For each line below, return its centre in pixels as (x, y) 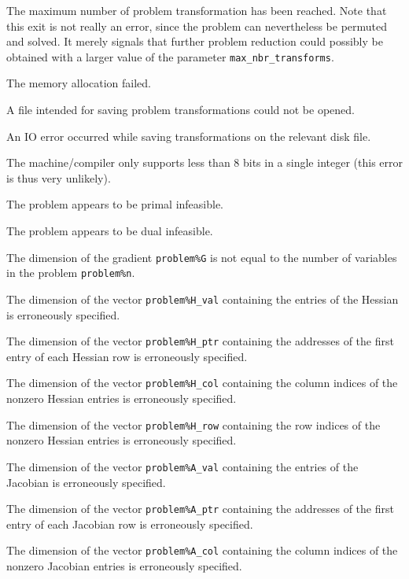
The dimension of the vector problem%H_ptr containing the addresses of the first (200, 341)
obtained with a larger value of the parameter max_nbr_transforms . (170, 56)
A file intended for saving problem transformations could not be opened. (181, 110)
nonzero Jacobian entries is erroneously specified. (124, 566)
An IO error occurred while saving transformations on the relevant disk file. (189, 136)
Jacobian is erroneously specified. (86, 482)
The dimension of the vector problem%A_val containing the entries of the (182, 466)
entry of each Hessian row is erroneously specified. (127, 356)
